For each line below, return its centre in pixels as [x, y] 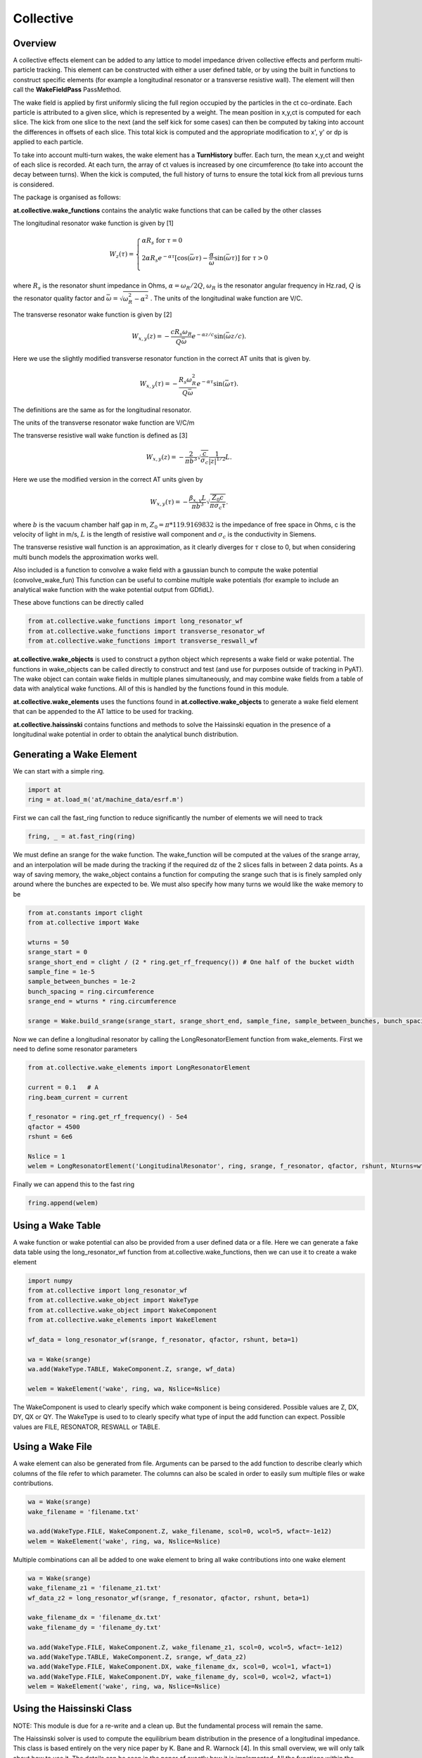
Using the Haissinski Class [72, 1709]
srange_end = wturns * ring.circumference [102, 1001]
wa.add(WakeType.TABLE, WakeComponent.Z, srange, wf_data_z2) [137, 1657]
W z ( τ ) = [122, 255]
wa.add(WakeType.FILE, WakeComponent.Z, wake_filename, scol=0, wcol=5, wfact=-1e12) [180, 1532]
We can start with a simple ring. [59, 771]
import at [45, 790]
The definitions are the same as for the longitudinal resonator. [102, 410]
